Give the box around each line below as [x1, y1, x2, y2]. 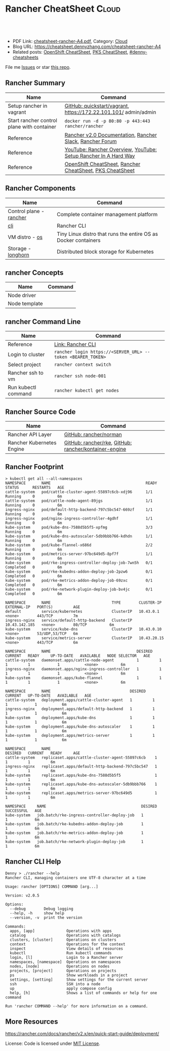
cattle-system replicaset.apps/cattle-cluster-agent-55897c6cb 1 [5, 755, 157, 760]
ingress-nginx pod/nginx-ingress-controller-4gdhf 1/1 [5, 516, 153, 521]
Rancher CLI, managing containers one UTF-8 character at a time [5, 875, 146, 880]
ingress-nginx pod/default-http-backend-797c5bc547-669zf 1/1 [5, 507, 153, 512]
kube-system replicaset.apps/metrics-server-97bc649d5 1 [5, 790, 157, 795]
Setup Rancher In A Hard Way [64, 152, 135, 159]
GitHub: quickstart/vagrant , [64, 102, 130, 109]
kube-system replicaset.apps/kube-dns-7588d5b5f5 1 [5, 773, 157, 778]
